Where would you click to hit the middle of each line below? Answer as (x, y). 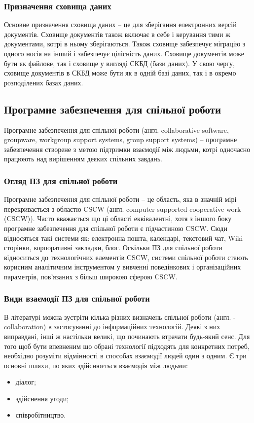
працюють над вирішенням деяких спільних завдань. (83, 159)
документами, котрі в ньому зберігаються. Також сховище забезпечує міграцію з (125, 44)
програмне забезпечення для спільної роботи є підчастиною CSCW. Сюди (116, 228)
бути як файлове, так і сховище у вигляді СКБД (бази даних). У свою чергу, (119, 63)
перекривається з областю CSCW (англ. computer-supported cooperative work (123, 209)
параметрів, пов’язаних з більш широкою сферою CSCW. (91, 276)
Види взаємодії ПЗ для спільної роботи (77, 298)
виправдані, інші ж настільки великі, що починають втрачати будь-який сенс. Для (127, 336)
